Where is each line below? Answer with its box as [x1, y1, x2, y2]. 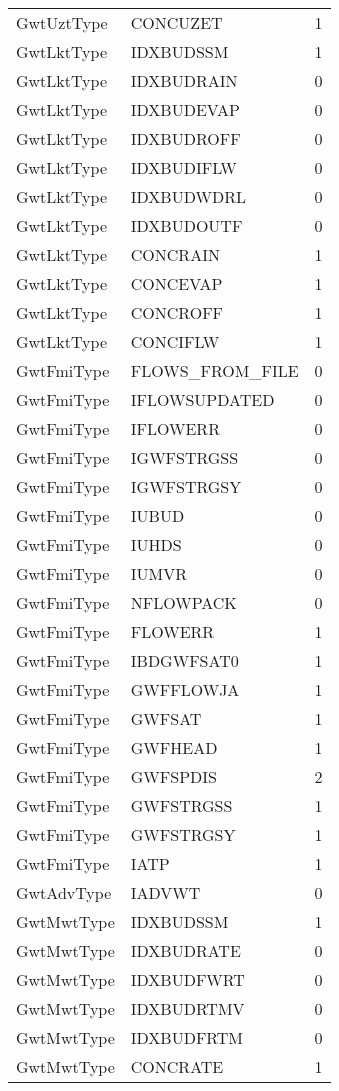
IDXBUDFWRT [130, 968, 245, 991]
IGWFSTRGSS [130, 446, 239, 469]
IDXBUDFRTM [130, 1026, 244, 1049]
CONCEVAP [130, 272, 223, 295]
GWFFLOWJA [130, 678, 240, 701]
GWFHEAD [130, 736, 218, 759]
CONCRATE [130, 1055, 224, 1078]
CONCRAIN [130, 243, 220, 266]
